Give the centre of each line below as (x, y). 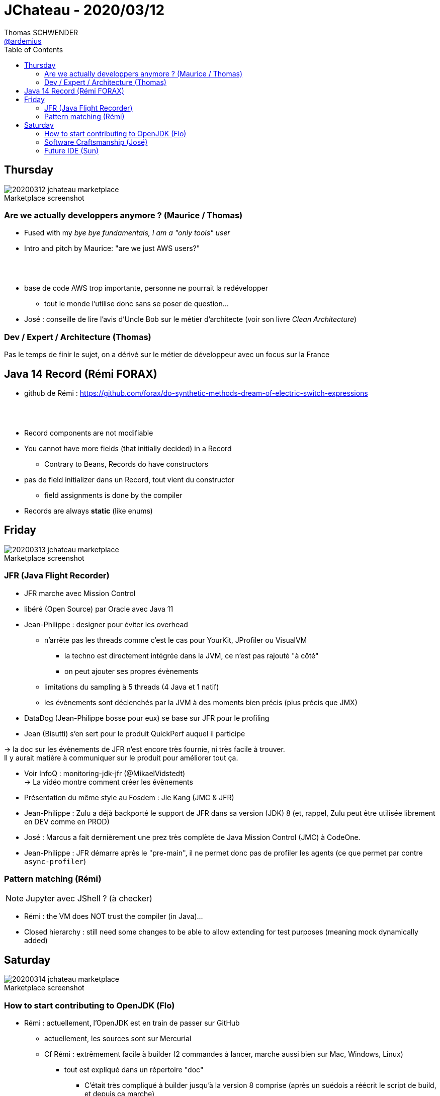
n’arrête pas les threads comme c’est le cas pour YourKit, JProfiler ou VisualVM (176, 640)
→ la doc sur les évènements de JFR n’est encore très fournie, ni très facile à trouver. (145, 749)
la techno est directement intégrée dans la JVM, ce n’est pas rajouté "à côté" (192, 655)
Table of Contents (34, 49)
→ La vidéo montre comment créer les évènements (109, 782)
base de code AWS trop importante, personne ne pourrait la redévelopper (146, 288)
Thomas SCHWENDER (41, 32)
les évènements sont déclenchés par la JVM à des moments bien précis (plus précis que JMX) (201, 702)
